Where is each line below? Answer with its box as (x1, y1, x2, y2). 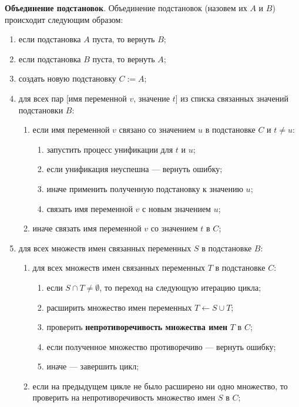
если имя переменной (32, 123, 110, 136)
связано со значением (119, 123, 196, 136)
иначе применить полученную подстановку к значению (46, 182, 243, 194)
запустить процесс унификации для (46, 143, 173, 155)
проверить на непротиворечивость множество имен (32, 391, 216, 403)
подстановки (18, 103, 63, 116)
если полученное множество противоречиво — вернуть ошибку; (46, 340, 276, 352)
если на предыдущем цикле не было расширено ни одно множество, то (32, 379, 288, 392)
